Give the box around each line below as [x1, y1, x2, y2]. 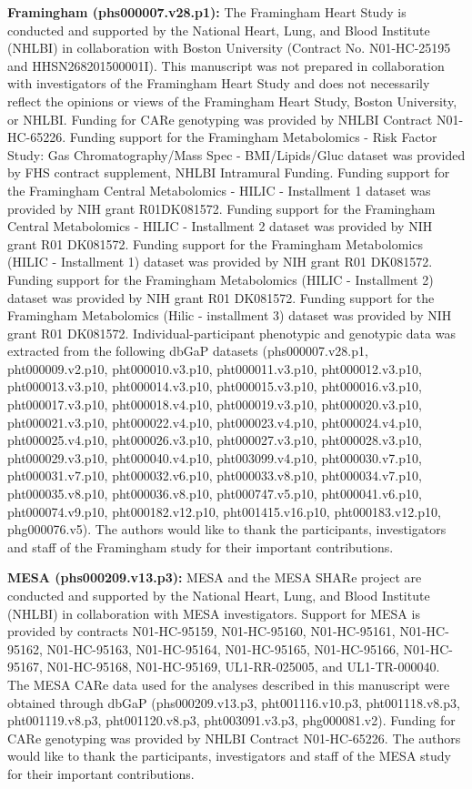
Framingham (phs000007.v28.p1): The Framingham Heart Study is [7, 3, 407, 21]
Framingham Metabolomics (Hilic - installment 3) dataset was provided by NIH [7, 306, 452, 325]
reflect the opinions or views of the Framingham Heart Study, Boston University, [7, 91, 457, 110]
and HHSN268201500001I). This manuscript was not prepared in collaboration [7, 56, 445, 75]
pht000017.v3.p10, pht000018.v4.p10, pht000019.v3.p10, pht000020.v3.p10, [7, 395, 422, 414]
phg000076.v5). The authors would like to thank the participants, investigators [7, 520, 447, 539]
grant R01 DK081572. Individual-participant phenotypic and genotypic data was [7, 323, 456, 342]
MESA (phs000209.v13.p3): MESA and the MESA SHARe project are [7, 568, 422, 587]
